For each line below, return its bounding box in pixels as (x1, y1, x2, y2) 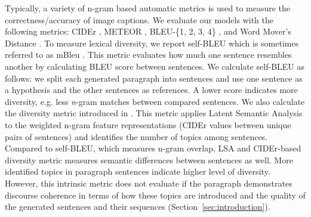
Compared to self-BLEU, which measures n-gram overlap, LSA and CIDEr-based (5, 142, 301, 154)
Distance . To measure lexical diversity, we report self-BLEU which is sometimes (5, 36, 299, 49)
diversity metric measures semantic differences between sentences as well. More (5, 153, 293, 166)
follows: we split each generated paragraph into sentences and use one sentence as (5, 72, 303, 84)
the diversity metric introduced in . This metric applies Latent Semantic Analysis (5, 107, 303, 119)
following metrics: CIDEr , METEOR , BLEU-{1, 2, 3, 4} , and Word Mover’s (5, 25, 291, 38)
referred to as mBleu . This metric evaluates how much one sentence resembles (5, 48, 292, 61)
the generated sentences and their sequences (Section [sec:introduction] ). (5, 200, 270, 213)
